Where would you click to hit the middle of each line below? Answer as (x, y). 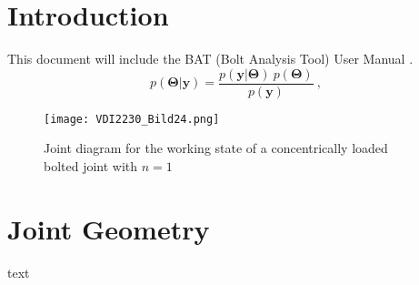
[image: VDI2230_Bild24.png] (132, 119)
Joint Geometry (109, 228)
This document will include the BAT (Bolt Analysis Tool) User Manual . (210, 59)
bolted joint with (91, 166)
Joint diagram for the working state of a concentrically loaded (216, 148)
